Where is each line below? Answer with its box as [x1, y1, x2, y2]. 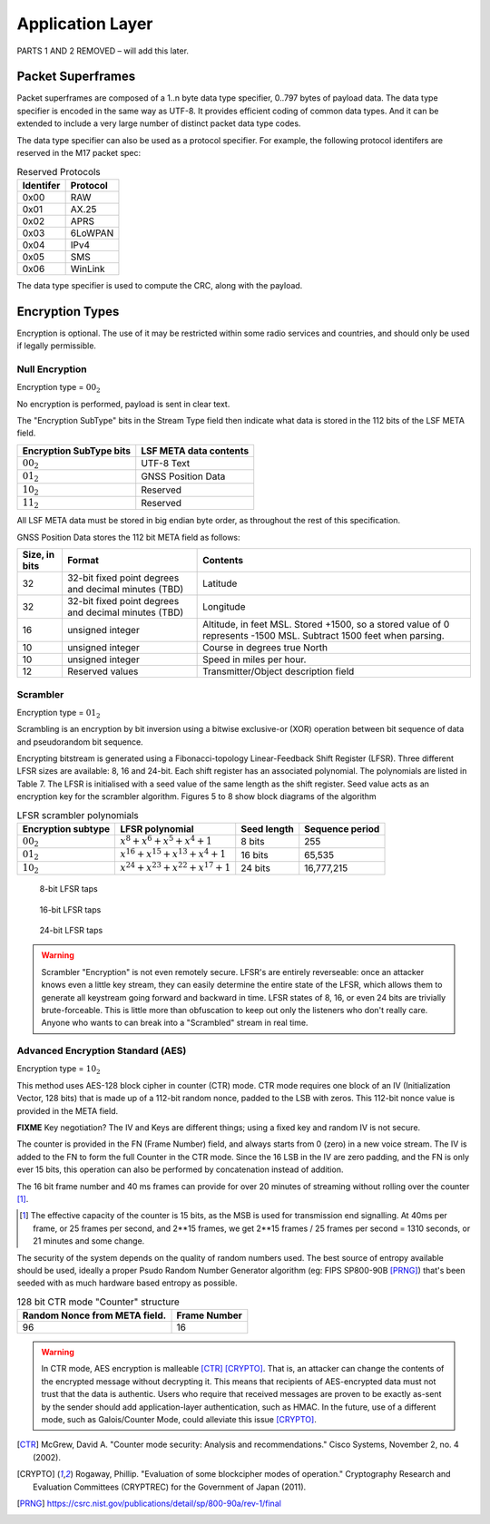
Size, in [22, 549, 54, 562]
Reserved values [66, 665, 139, 678]
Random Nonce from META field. [22, 1309, 167, 1322]
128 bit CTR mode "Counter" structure [16, 1295, 181, 1308]
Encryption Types [16, 304, 120, 319]
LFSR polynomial [120, 822, 194, 835]
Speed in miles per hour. [202, 653, 307, 666]
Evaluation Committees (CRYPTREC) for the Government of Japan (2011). [33, 1481, 307, 1492]
